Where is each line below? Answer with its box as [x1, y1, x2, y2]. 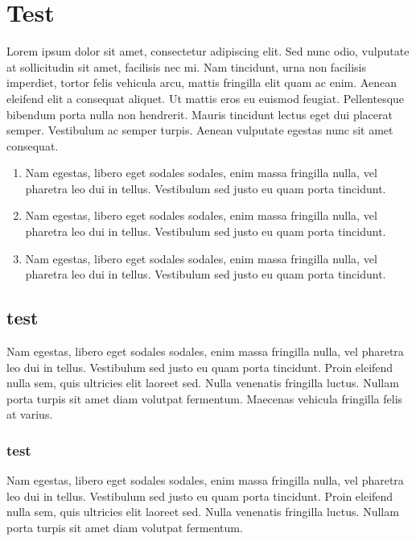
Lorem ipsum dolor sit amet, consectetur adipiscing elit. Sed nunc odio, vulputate [6, 43, 410, 60]
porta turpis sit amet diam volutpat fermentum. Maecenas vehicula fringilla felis [6, 390, 403, 407]
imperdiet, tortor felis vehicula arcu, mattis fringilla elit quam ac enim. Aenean [6, 74, 397, 91]
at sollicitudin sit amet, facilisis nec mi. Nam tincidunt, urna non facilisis [6, 58, 366, 75]
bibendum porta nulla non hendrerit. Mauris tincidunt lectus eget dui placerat [6, 105, 393, 122]
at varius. [6, 406, 53, 423]
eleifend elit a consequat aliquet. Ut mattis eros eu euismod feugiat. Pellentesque [6, 89, 405, 106]
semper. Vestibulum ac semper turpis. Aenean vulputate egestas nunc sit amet [6, 122, 393, 138]
